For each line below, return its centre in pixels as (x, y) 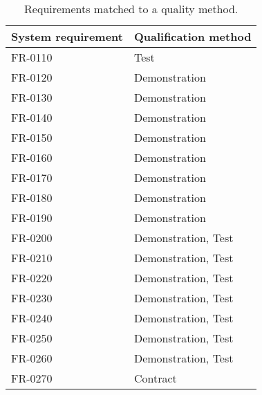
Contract (155, 378)
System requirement (67, 36)
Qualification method (193, 36)
